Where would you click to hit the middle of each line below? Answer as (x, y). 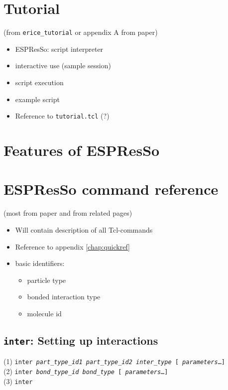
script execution (39, 82)
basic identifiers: (40, 263)
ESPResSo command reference (111, 189)
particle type (47, 280)
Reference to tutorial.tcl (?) (62, 116)
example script (37, 99)
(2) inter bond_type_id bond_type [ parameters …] (86, 371)
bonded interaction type (64, 297)
